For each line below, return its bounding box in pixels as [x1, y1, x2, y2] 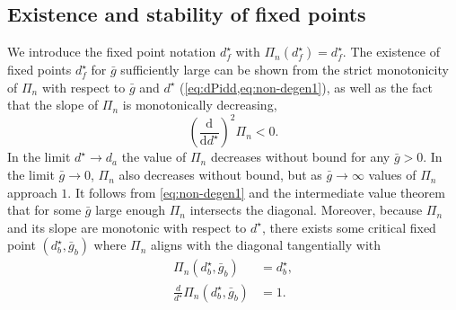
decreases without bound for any [210, 147, 390, 166]
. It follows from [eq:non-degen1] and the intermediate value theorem [67, 182, 445, 201]
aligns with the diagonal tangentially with [151, 235, 381, 254]
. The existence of [342, 42, 440, 61]
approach [7, 182, 57, 201]
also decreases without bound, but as [118, 165, 322, 184]
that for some [7, 200, 82, 219]
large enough [95, 200, 166, 219]
